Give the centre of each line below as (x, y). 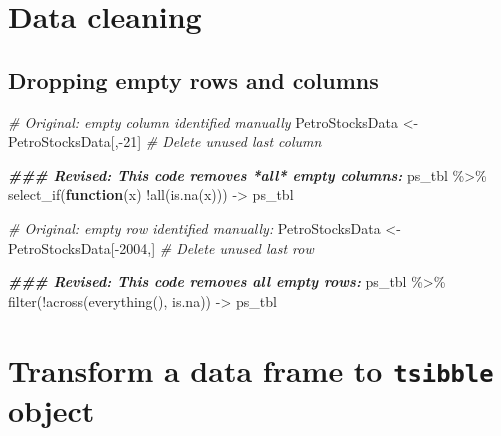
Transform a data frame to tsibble (251, 369)
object (51, 409)
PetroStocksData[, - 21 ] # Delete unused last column (165, 141)
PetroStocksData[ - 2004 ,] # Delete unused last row (161, 247)
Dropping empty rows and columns (193, 79)
